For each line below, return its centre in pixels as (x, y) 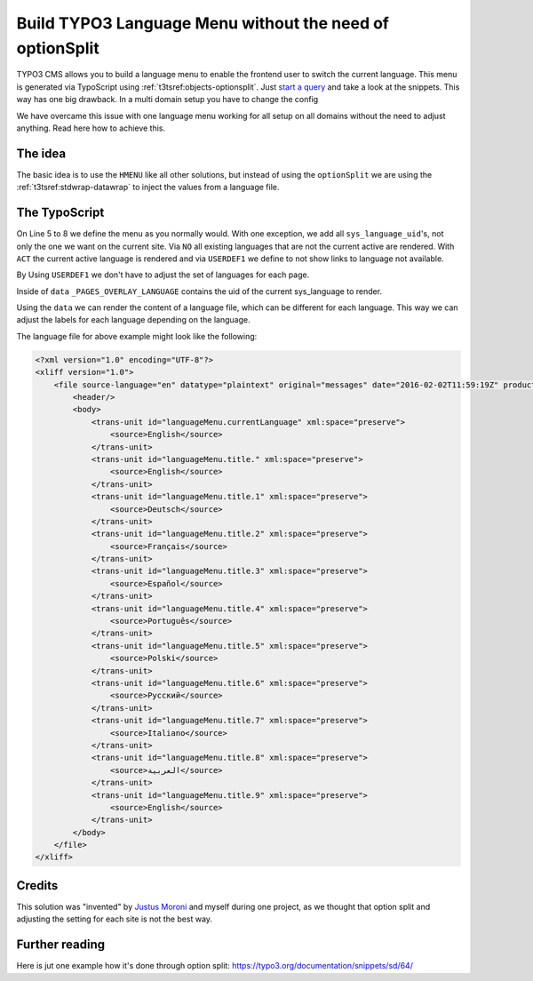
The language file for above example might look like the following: (137, 336)
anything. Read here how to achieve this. (91, 128)
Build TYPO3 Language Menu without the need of (203, 23)
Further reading (61, 945)
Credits (37, 885)
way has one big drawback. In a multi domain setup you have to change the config (167, 100)
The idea (41, 153)
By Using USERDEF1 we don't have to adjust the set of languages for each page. (163, 275)
